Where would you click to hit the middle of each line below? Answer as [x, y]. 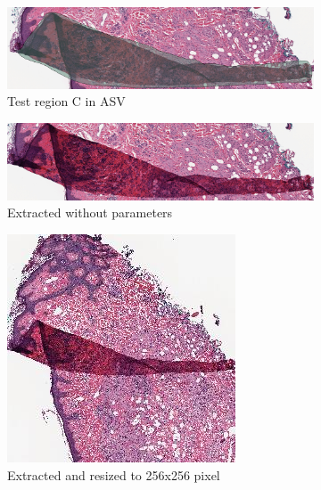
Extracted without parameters [90, 212]
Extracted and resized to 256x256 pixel [114, 474]
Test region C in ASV [66, 101]
